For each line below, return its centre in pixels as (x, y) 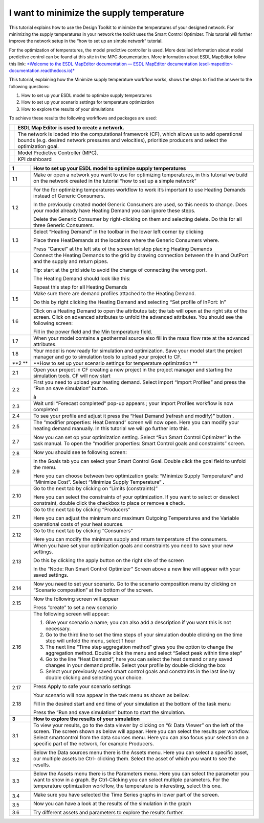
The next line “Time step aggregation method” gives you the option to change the (139, 647)
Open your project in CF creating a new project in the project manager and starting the (133, 370)
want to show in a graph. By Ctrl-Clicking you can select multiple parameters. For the (131, 779)
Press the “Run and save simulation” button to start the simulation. (110, 712)
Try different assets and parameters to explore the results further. (109, 812)
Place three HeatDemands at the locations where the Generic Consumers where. (126, 240)
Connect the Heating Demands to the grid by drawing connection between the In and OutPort (141, 255)
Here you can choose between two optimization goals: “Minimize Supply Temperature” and (138, 476)
